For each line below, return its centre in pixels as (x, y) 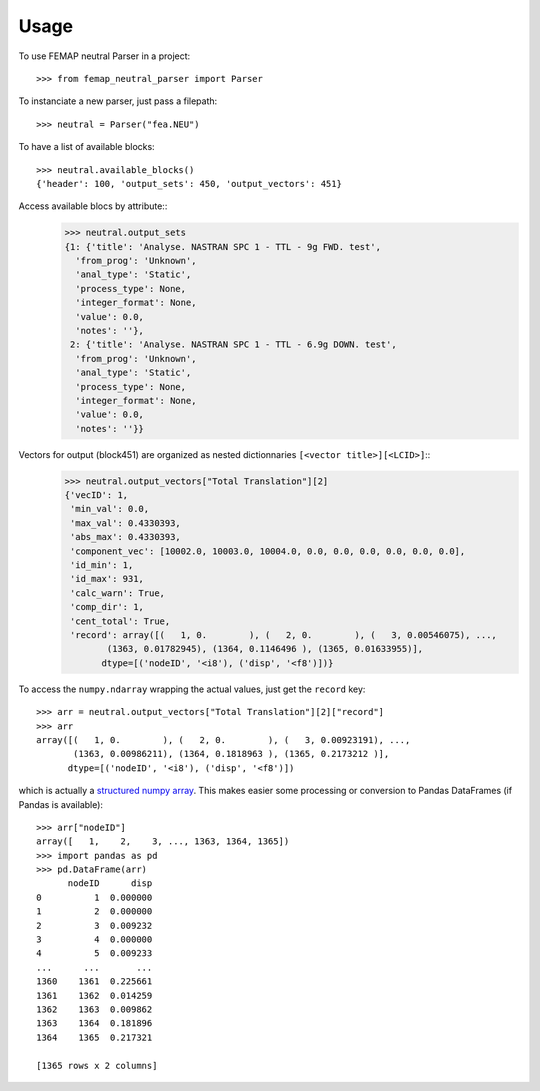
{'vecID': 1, (96, 495)
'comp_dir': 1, (107, 607)
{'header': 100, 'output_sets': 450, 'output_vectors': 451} (189, 183)
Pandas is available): (61, 804)
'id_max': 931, (107, 579)
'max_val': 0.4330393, (126, 523)
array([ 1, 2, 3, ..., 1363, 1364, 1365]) (163, 841)
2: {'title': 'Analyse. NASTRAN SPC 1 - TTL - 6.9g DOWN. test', (233, 344)
